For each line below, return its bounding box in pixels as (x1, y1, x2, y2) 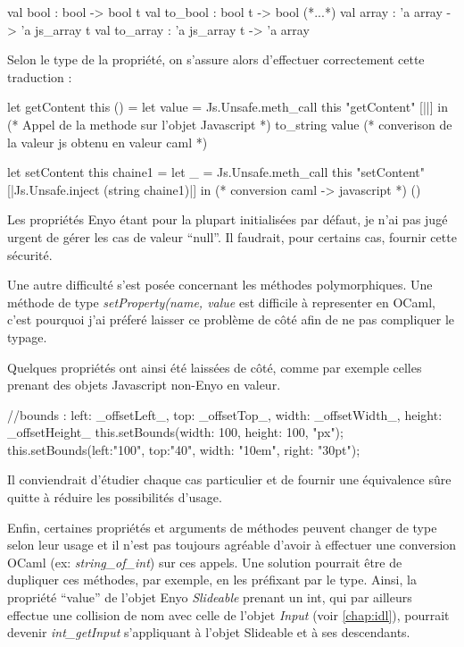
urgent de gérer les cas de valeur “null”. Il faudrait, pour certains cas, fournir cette (7, 227, 457, 246)
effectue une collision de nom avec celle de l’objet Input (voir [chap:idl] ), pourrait (7, 605, 450, 624)
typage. (7, 327, 47, 346)
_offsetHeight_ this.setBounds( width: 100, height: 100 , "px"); (7, 423, 344, 441)
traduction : (7, 67, 72, 86)
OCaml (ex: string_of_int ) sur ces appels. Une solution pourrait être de (7, 552, 402, 571)
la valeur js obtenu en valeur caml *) (7, 132, 208, 151)
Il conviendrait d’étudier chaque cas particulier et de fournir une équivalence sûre (7, 470, 452, 489)
